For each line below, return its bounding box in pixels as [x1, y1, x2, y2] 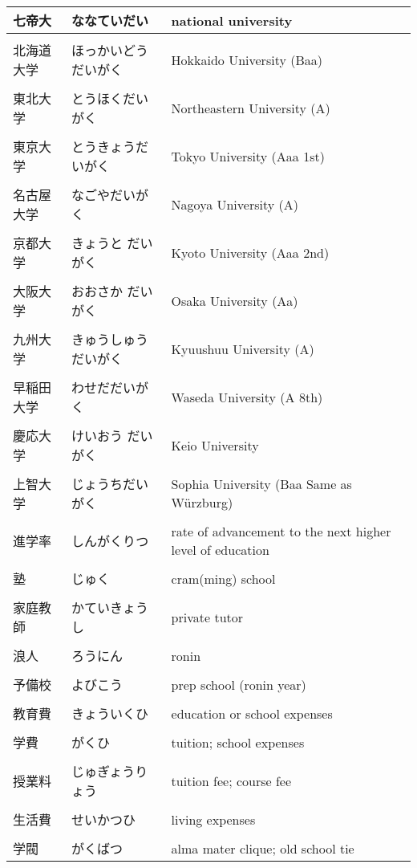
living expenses [171, 809, 256, 829]
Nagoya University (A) [171, 194, 298, 214]
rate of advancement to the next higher [171, 522, 391, 540]
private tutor [171, 607, 244, 626]
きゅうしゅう [71, 330, 149, 348]
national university [171, 10, 293, 30]
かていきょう [71, 598, 149, 617]
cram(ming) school [171, 568, 276, 588]
